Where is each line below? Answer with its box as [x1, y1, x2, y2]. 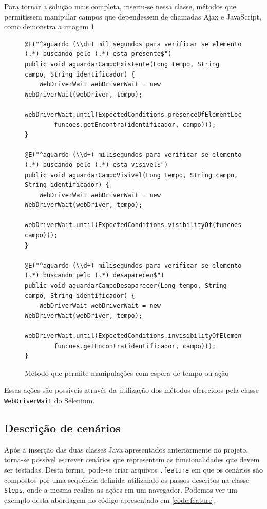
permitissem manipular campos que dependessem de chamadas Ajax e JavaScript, [4, 11, 261, 22]
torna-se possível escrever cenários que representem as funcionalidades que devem [4, 454, 260, 465]
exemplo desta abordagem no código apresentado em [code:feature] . [4, 494, 216, 505]
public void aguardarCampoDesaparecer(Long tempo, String [25, 282, 227, 290]
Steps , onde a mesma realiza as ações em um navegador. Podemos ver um [4, 484, 237, 495]
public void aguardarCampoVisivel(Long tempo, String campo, [25, 171, 238, 179]
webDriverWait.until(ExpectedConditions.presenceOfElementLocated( [25, 110, 260, 118]
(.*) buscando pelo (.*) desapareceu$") [25, 272, 165, 279]
